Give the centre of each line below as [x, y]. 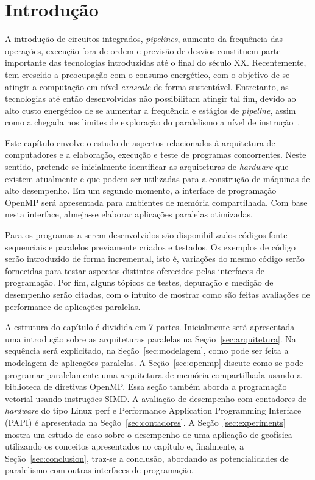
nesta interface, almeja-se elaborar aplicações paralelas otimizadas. [129, 214]
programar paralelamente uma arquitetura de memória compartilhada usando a [153, 374]
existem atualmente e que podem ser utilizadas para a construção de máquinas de [157, 178]
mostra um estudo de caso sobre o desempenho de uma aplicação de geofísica [149, 434]
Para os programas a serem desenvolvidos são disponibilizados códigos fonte [146, 235]
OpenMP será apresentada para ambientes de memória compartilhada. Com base [156, 202]
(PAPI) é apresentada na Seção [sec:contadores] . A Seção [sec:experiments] [145, 422]
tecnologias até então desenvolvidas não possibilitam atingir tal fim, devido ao [150, 98]
